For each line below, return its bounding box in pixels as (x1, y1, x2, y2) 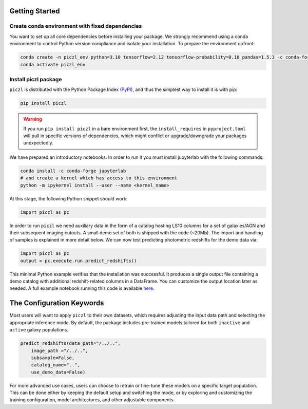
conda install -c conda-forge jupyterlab (20, 168, 126, 174)
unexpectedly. (23, 140, 53, 146)
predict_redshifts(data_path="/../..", (20, 341, 121, 346)
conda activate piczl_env (20, 62, 86, 67)
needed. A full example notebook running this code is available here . (9, 285, 155, 291)
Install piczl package (9, 76, 62, 83)
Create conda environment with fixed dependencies (9, 23, 142, 30)
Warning (23, 116, 42, 122)
